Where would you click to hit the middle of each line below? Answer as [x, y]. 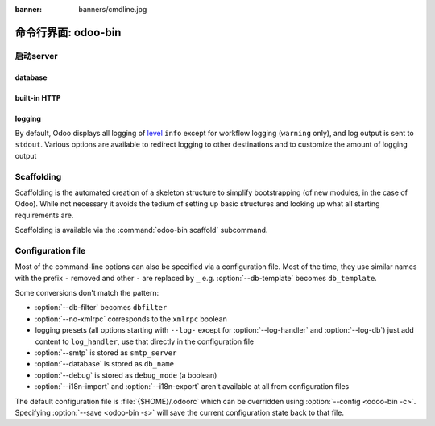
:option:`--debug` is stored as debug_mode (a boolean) [126, 375]
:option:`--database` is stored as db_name [105, 364]
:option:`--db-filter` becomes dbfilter [101, 308]
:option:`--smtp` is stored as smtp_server [106, 352]
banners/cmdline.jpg [113, 9]
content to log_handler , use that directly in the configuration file [145, 341]
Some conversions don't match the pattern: [87, 292]
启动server [36, 56]
